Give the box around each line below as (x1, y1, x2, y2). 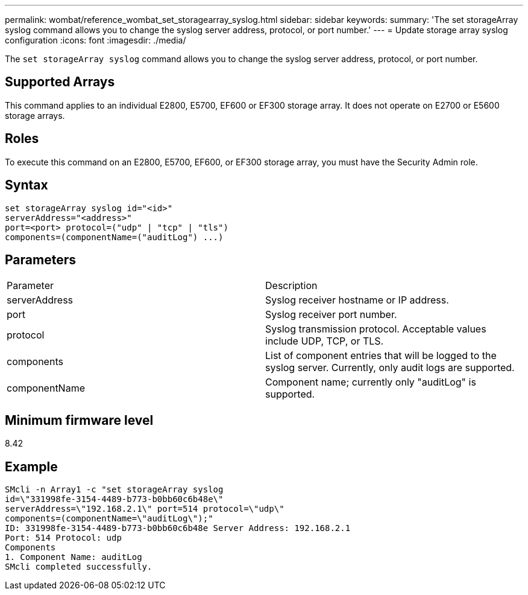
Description (265, 279, 318, 292)
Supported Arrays (5, 74, 115, 90)
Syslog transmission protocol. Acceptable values (265, 323, 486, 336)
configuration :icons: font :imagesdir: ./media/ (5, 35, 186, 45)
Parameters (5, 252, 76, 267)
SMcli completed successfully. (5, 562, 152, 572)
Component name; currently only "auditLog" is (265, 376, 476, 389)
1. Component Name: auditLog (5, 552, 142, 562)
